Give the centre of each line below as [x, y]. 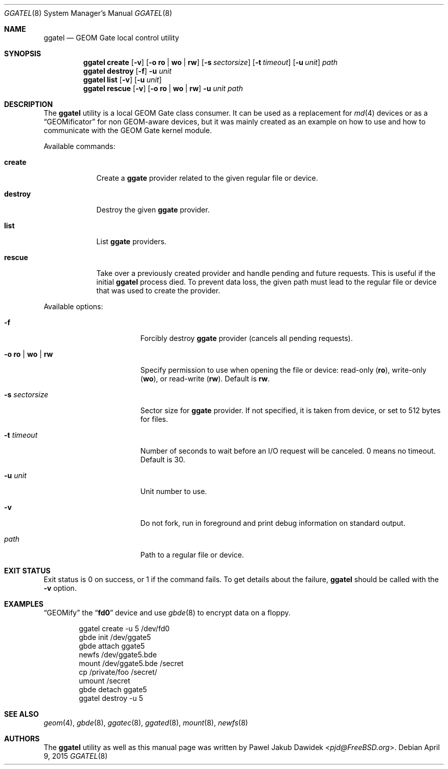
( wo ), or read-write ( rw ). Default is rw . [205, 379]
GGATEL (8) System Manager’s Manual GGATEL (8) [88, 13]
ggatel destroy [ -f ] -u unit [127, 71]
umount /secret [105, 681]
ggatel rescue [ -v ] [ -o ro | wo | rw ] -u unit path [163, 88]
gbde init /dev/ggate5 [115, 637]
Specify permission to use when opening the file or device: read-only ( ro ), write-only [283, 370]
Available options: [73, 306]
